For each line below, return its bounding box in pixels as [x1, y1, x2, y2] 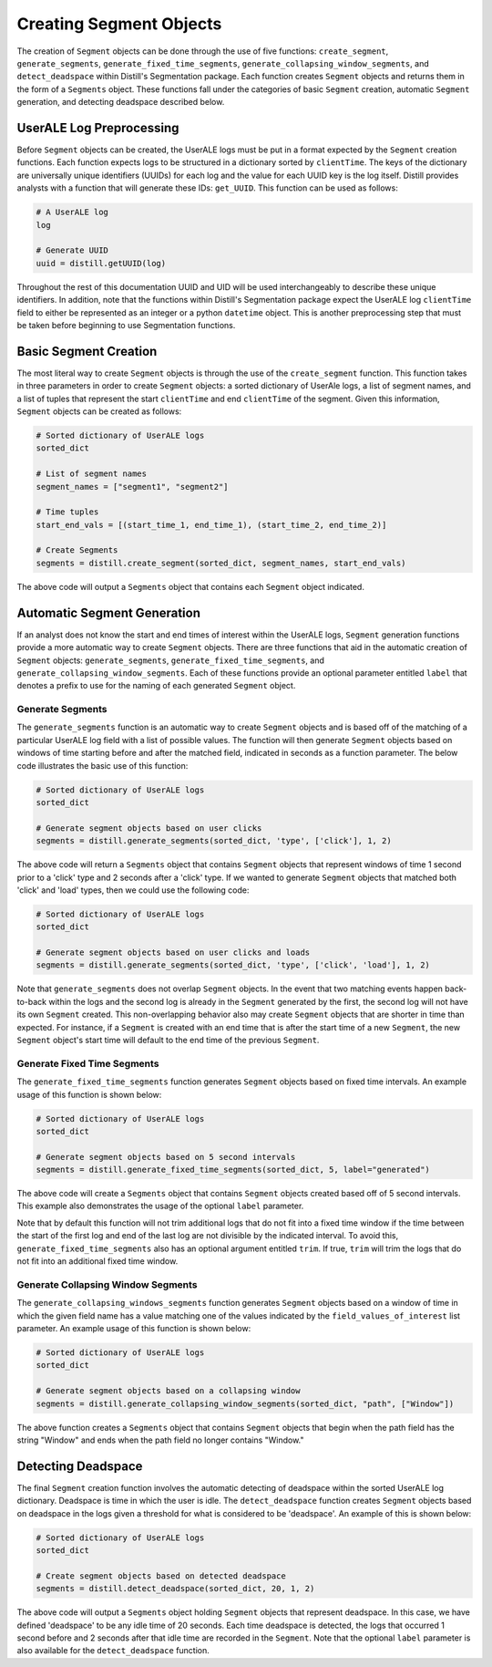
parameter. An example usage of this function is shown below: [16, 1322, 251, 1333]
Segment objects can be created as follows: [16, 406, 182, 417]
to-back [16, 996, 47, 1007]
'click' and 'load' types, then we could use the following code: [16, 885, 250, 896]
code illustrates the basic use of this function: [16, 760, 189, 771]
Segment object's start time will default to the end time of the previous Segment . [16, 1035, 320, 1046]
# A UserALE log [36, 207, 109, 218]
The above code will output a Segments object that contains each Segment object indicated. [16, 581, 364, 592]
